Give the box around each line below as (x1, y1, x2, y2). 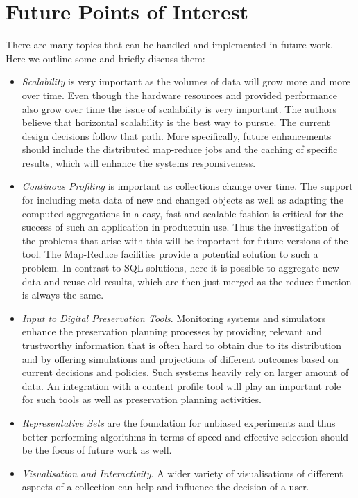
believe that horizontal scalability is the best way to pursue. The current (22, 115, 330, 130)
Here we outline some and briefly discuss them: (6, 51, 205, 65)
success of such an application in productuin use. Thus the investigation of (22, 220, 339, 234)
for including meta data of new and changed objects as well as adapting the (22, 193, 343, 207)
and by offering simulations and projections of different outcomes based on (22, 351, 339, 366)
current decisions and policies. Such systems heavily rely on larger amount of (22, 365, 349, 380)
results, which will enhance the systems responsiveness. (22, 155, 256, 170)
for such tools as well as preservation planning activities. (22, 392, 262, 407)
